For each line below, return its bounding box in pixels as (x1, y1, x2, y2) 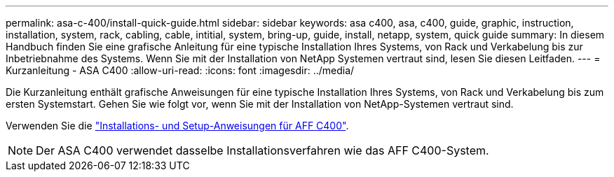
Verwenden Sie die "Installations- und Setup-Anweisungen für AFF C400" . (6, 120, 349, 132)
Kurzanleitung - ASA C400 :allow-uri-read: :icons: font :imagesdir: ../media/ (6, 64, 355, 76)
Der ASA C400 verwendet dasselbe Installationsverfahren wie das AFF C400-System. (36, 143, 489, 157)
